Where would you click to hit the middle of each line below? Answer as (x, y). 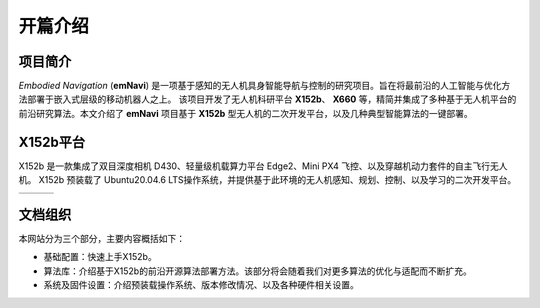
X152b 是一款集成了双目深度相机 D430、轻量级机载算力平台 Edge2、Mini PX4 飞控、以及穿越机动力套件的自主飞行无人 (263, 166)
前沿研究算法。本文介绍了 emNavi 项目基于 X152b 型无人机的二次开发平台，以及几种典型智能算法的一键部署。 (246, 113)
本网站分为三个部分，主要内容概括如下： (101, 239)
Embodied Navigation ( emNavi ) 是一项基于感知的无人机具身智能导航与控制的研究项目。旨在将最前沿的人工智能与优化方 (264, 86)
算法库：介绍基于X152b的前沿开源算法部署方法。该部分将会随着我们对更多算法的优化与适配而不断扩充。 (257, 271)
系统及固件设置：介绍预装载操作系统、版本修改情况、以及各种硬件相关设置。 (201, 285)
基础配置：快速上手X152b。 (100, 257)
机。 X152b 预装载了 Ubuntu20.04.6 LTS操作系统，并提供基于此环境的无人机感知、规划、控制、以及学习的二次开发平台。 (267, 180)
